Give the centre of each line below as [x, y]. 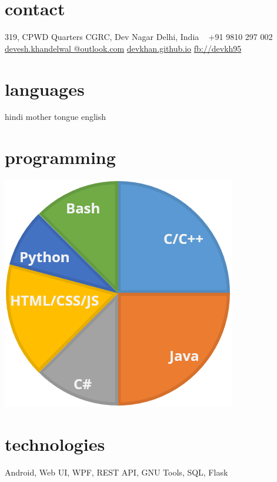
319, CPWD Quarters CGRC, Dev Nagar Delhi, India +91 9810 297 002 [139, 37]
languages [45, 88]
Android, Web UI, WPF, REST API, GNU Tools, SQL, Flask [116, 472]
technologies [55, 443]
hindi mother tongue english [56, 117]
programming [60, 157]
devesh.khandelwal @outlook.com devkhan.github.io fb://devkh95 [123, 48]
